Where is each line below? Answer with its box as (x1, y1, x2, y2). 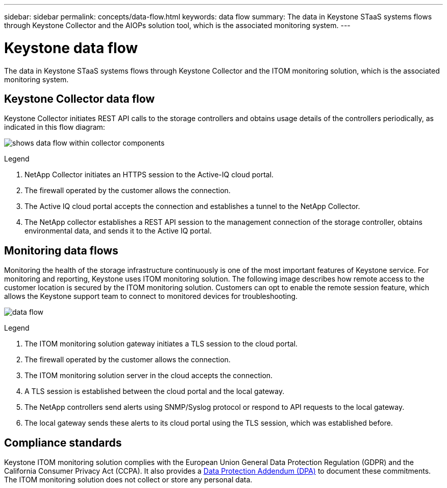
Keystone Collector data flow (4, 92, 155, 105)
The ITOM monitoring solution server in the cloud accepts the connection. (24, 371, 273, 380)
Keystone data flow (4, 39, 138, 57)
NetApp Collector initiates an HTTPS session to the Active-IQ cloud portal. (24, 170, 274, 179)
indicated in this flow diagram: (4, 123, 105, 132)
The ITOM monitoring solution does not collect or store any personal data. (4, 475, 253, 484)
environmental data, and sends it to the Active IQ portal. (24, 226, 212, 236)
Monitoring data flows (4, 244, 118, 257)
